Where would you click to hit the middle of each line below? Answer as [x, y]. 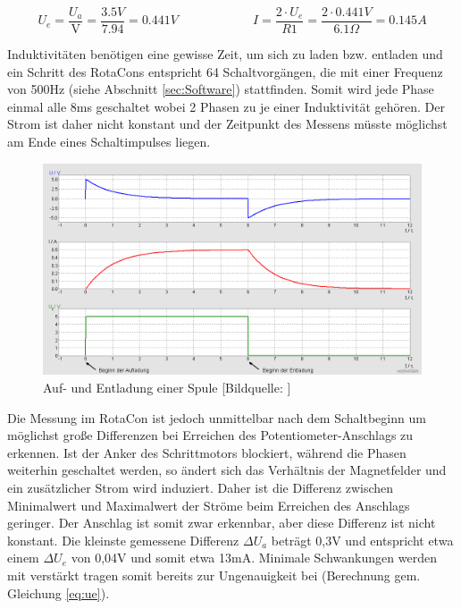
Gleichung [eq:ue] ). [59, 592]
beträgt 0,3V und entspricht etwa [362, 540]
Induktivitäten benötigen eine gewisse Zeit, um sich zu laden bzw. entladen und [225, 54]
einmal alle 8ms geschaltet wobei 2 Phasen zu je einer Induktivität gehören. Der [226, 106]
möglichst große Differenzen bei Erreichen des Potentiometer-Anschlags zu [210, 435]
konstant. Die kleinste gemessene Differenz [123, 540]
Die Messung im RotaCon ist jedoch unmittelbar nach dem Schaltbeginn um [217, 417]
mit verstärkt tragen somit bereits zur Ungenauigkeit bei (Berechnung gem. [214, 575]
